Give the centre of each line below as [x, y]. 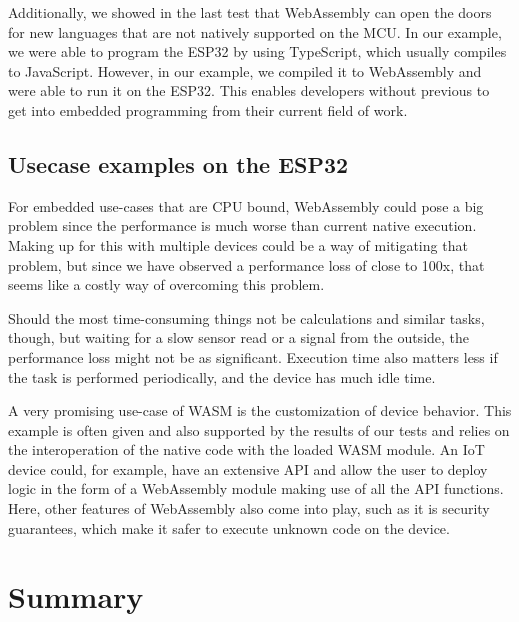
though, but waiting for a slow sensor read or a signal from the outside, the [239, 337]
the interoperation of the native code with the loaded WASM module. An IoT [246, 449]
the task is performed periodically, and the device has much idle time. [222, 376]
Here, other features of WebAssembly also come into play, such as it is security [249, 508]
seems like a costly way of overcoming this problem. [166, 284]
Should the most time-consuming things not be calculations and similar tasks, [246, 317]
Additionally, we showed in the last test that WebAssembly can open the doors [250, 12]
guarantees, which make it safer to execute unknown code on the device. [229, 527]
